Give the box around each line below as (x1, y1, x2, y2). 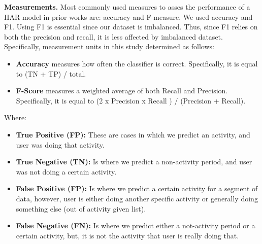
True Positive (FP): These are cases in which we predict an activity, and (16, 129, 250, 140)
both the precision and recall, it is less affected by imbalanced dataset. (4, 31, 223, 42)
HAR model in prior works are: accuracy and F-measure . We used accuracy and (4, 11, 253, 22)
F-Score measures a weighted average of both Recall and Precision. (16, 85, 228, 96)
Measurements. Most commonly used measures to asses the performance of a (4, 2, 250, 12)
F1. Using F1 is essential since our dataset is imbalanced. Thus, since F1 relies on (4, 21, 258, 32)
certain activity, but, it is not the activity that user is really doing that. (16, 230, 239, 240)
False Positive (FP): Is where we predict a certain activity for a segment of (16, 183, 258, 194)
